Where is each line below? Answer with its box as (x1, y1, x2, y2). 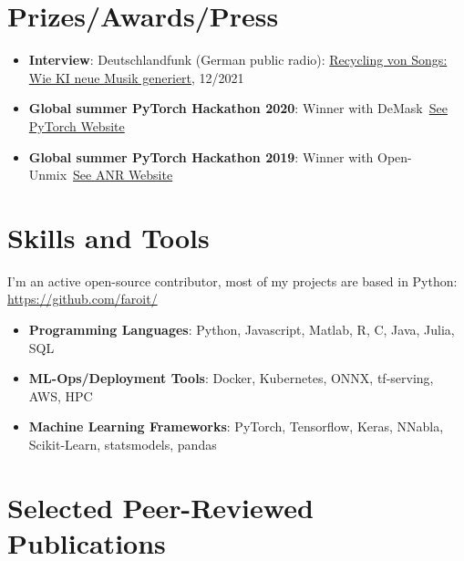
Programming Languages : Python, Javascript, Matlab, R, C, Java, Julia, (28, 320, 455, 338)
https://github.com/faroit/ (7, 289, 158, 308)
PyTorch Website (28, 116, 125, 135)
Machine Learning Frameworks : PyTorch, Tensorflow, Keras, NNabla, (28, 417, 444, 436)
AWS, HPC (28, 386, 93, 405)
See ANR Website (73, 165, 173, 184)
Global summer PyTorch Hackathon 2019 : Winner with (28, 147, 374, 166)
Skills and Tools (7, 218, 210, 255)
